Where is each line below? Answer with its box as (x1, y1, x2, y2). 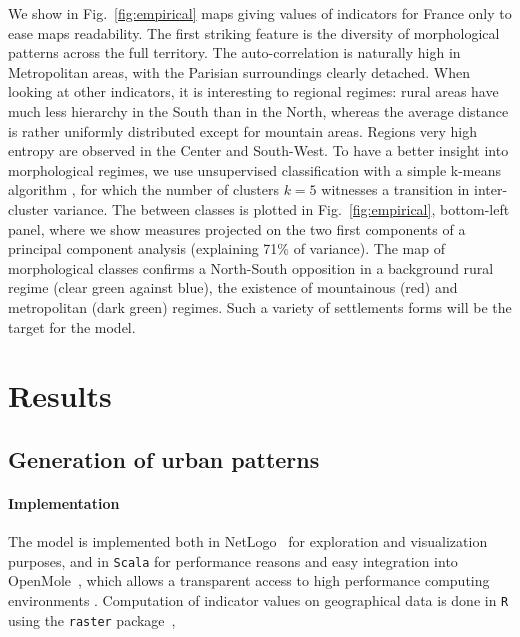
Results (8, 375, 112, 416)
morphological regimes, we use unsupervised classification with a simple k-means (8, 159, 502, 180)
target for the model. (8, 316, 136, 337)
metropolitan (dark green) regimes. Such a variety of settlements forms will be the (8, 296, 512, 317)
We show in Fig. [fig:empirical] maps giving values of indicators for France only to (8, 3, 512, 23)
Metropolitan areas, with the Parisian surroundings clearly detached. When (8, 61, 471, 82)
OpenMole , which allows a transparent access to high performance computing (8, 570, 490, 591)
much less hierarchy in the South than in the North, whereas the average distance (8, 100, 509, 121)
